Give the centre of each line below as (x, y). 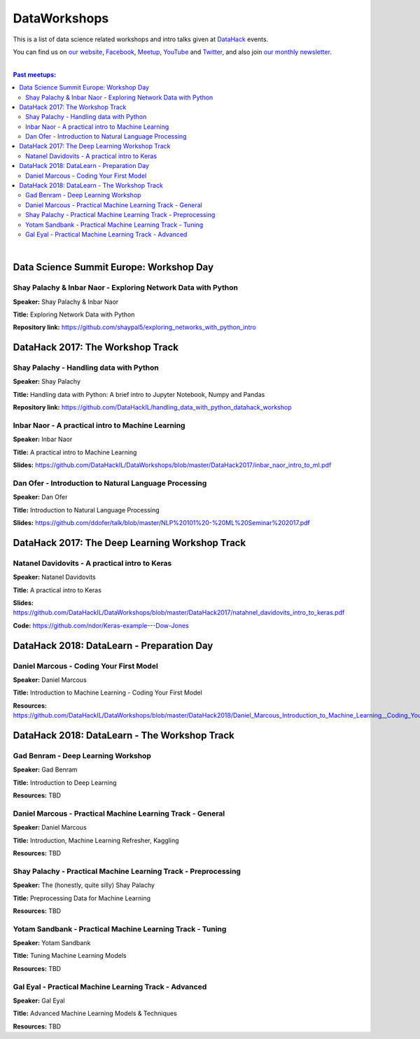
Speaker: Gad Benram (45, 769)
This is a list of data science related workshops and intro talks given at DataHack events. (141, 39)
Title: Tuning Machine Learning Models (70, 956)
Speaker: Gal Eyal (39, 1000)
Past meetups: (34, 74)
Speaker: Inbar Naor (43, 439)
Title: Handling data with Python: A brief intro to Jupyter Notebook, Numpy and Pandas (139, 394)
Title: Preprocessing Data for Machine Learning (82, 898)
